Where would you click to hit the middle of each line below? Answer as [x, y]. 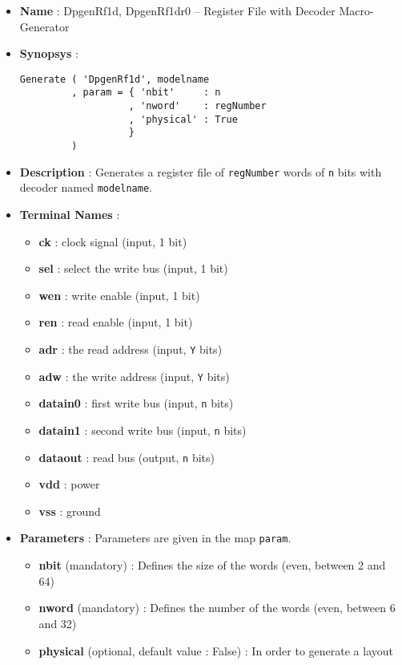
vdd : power [69, 484]
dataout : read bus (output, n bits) [127, 457]
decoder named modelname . [86, 187]
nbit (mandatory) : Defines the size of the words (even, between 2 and [212, 565]
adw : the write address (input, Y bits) [134, 376]
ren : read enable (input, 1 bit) [116, 322]
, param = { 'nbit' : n [146, 93]
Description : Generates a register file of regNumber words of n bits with [201, 171]
